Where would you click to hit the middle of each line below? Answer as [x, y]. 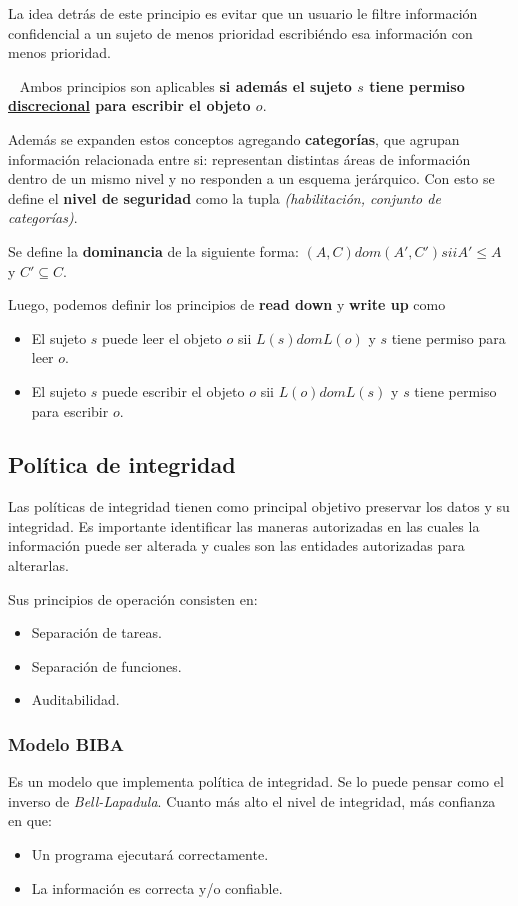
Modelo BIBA [66, 743]
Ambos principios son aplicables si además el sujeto [185, 85]
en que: [30, 820]
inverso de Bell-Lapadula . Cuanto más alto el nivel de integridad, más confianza [252, 800]
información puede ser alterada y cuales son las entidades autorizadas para [236, 545]
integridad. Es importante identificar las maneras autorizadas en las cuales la [244, 525]
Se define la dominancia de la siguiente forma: [153, 250]
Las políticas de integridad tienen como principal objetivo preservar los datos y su [259, 506]
